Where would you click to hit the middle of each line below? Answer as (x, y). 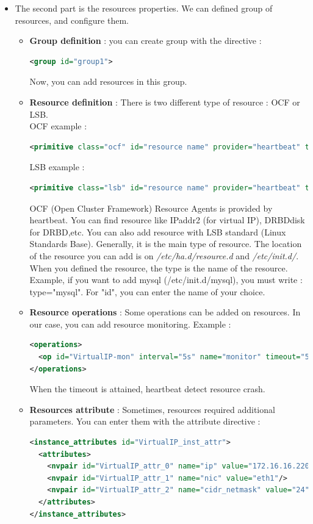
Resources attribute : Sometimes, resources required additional (152, 409)
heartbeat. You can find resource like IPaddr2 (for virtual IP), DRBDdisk (167, 220)
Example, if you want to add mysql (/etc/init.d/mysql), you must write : (166, 280)
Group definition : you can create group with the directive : (146, 41)
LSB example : (57, 167)
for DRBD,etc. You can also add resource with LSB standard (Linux (158, 231)
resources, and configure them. (72, 20)
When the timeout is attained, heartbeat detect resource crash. (147, 389)
